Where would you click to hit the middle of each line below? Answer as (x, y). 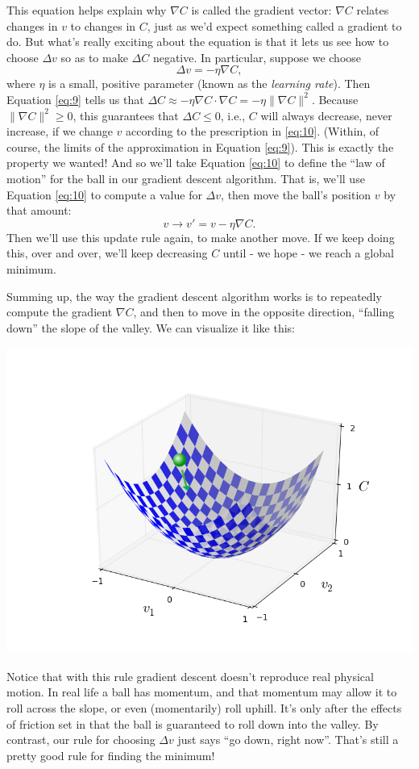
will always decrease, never (326, 115)
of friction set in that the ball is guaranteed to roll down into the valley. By (193, 723)
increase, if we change (60, 131)
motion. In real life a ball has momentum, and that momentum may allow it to (202, 692)
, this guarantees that (126, 115)
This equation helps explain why (87, 10)
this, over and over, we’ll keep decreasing (107, 253)
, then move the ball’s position (296, 194)
